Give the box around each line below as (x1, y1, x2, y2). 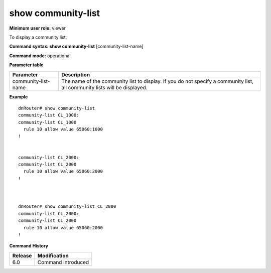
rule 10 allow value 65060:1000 (23, 126, 103, 132)
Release (12, 252, 32, 259)
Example (9, 93, 28, 100)
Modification (37, 252, 69, 259)
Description (61, 71, 90, 78)
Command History (9, 243, 49, 249)
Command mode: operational (9, 53, 71, 59)
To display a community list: (9, 34, 67, 40)
